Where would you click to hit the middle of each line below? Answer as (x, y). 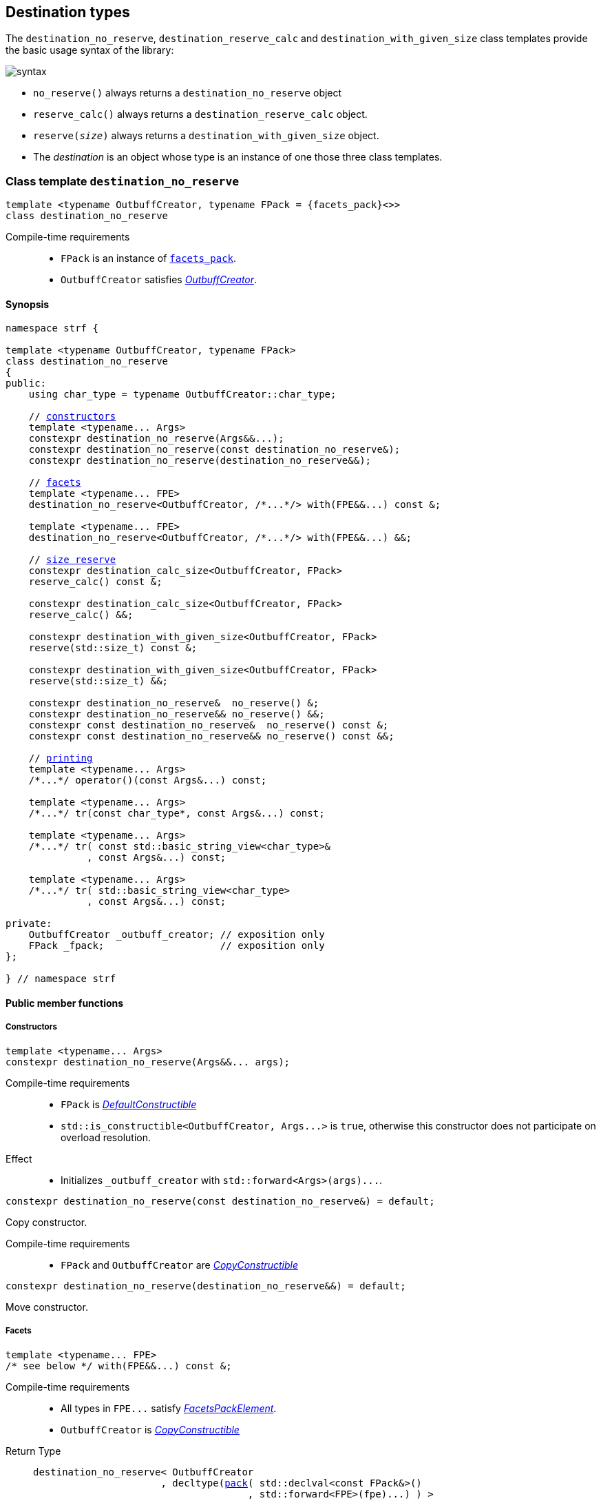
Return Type (33, 1451)
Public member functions (65, 1003)
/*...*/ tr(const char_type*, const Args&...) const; (177, 814)
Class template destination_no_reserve (123, 181)
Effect (19, 1158)
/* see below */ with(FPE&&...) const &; (119, 1366)
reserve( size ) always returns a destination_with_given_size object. (206, 136)
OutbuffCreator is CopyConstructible (150, 1429)
